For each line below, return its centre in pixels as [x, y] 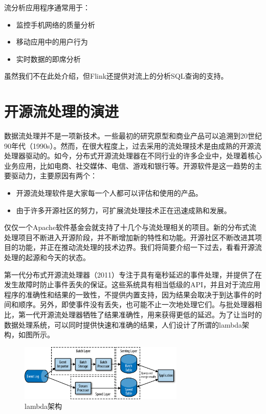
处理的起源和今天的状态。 [47, 257]
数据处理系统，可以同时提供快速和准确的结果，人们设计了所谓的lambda [123, 324]
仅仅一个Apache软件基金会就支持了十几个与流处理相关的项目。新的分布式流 [130, 227]
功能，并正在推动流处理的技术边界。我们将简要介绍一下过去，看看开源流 [140, 247]
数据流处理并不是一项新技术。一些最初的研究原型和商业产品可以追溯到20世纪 [133, 136]
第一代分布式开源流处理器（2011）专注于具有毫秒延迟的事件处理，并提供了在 [133, 274]
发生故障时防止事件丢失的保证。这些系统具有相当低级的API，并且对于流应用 [132, 284]
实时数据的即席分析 [48, 59]
